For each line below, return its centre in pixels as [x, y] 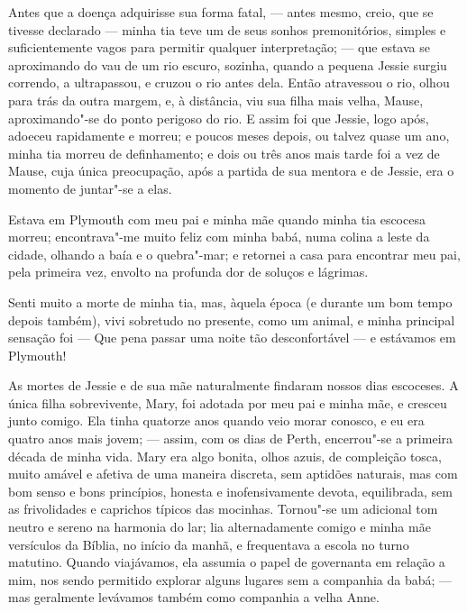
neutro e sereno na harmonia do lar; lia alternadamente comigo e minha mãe [220, 527]
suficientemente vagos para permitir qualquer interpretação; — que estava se [219, 47]
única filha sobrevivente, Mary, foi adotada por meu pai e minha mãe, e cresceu [228, 402]
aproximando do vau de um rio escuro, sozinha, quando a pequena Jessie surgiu [228, 64]
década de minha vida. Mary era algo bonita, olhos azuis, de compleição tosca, [225, 456]
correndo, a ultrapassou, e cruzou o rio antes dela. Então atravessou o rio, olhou [229, 82]
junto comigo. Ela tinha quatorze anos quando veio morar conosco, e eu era [216, 420]
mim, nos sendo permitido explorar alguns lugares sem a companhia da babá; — [230, 579]
